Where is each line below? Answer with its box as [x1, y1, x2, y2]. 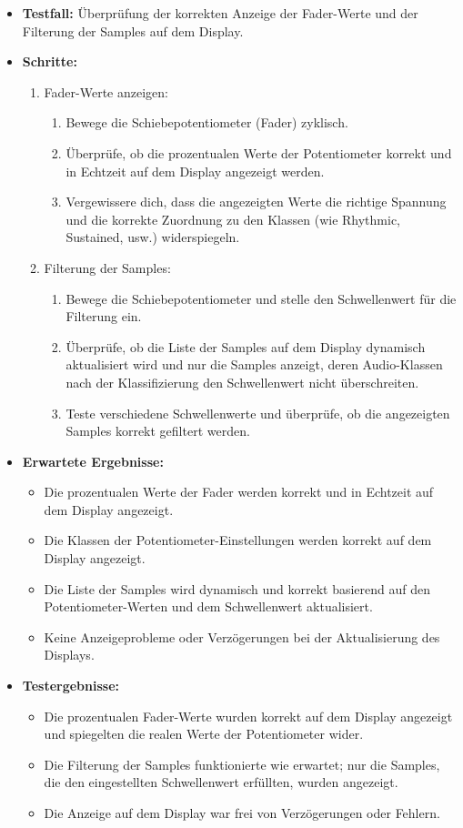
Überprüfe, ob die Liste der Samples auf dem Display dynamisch [65, 337, 426, 356]
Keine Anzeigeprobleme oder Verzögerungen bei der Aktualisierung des [44, 627, 440, 646]
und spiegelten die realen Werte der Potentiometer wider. [44, 724, 364, 743]
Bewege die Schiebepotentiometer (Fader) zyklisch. [65, 113, 348, 132]
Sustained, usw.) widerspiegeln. [65, 227, 240, 247]
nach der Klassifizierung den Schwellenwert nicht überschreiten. [65, 372, 419, 391]
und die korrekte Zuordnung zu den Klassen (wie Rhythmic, [65, 209, 400, 228]
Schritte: [22, 52, 77, 71]
